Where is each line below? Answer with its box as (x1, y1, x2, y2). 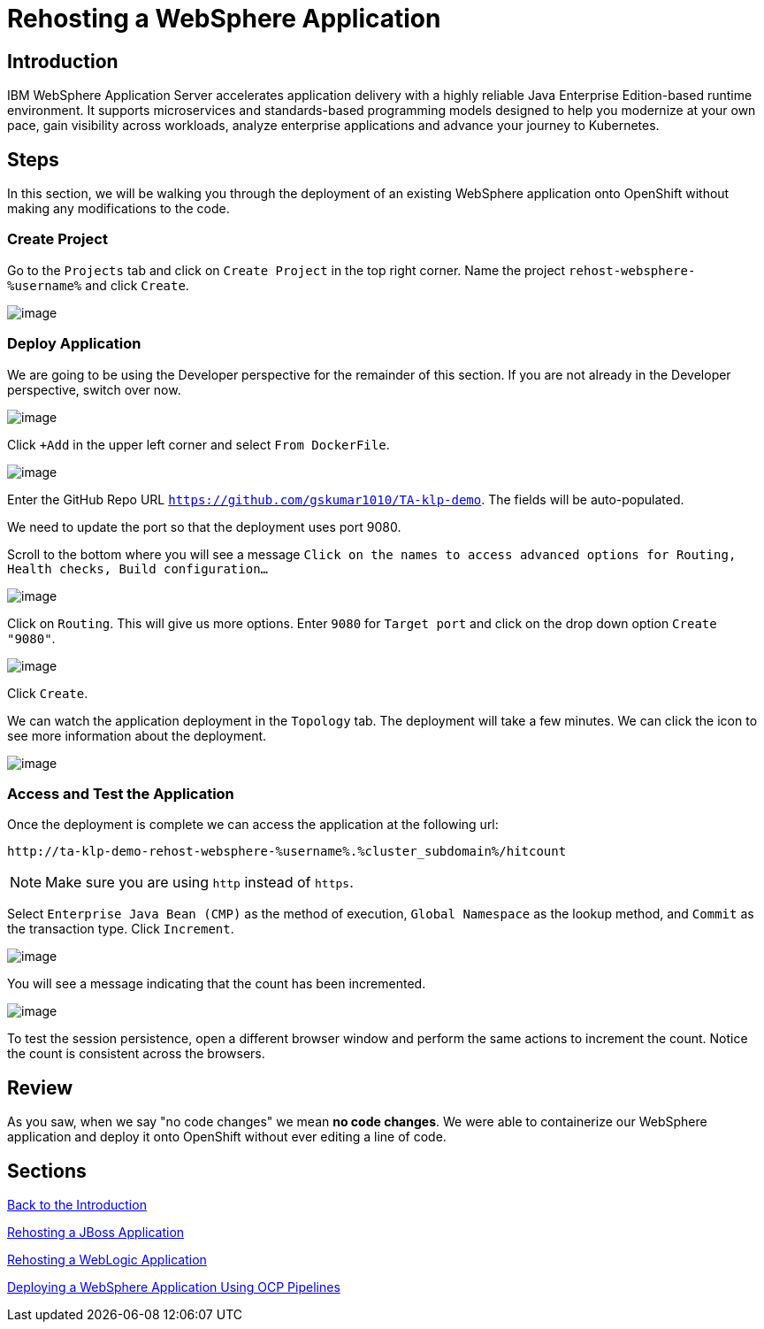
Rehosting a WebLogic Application (7, 1251, 207, 1267)
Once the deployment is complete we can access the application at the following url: (7, 817, 499, 833)
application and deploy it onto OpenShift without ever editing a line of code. (7, 1129, 447, 1145)
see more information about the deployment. (7, 727, 267, 743)
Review (7, 1076, 73, 1099)
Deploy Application (7, 334, 141, 353)
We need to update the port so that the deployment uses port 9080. (7, 519, 401, 534)
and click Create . (85, 277, 189, 293)
